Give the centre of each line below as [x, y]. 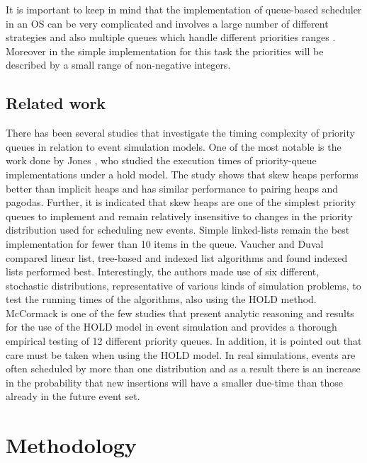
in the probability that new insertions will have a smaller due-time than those [175, 382]
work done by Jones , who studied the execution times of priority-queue [161, 160]
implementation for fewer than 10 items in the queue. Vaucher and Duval [165, 243]
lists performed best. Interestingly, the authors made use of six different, [163, 271]
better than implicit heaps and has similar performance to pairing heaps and [172, 188]
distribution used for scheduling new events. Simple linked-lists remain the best [178, 230]
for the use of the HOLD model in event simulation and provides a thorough [171, 327]
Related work [56, 103]
